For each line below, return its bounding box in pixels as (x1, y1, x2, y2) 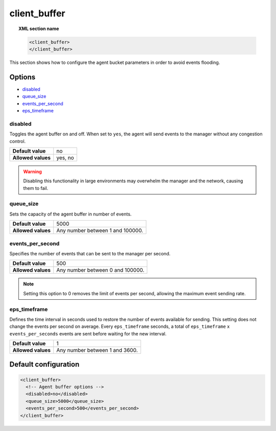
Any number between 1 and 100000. (56, 227, 143, 234)
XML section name (18, 26, 59, 32)
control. (9, 138, 26, 144)
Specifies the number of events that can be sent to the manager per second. (9, 250, 171, 256)
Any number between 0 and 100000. (56, 267, 145, 274)
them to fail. (23, 185, 49, 191)
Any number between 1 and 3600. (56, 347, 138, 354)
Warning (23, 169, 42, 175)
